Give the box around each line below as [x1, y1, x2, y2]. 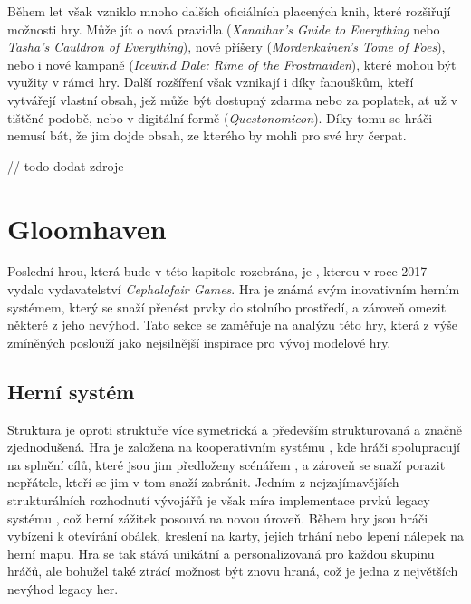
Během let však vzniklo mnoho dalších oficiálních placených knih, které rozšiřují [7, 2, 451, 20]
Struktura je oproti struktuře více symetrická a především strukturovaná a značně [7, 419, 462, 438]
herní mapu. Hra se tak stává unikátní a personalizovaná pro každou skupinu [7, 543, 435, 562]
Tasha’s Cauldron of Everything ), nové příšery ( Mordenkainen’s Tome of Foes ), [7, 37, 446, 56]
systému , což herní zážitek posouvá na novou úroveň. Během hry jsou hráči [7, 508, 428, 527]
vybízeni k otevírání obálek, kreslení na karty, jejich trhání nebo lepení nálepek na [7, 526, 464, 545]
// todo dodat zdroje [7, 156, 124, 175]
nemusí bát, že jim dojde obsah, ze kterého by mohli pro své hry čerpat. [7, 126, 407, 145]
